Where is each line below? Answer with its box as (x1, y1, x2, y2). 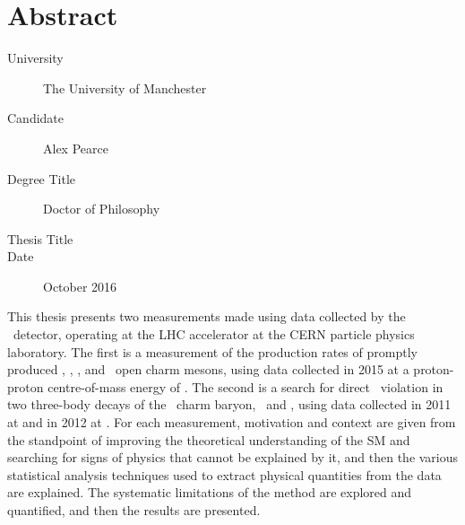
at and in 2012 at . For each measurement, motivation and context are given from (7, 413, 456, 432)
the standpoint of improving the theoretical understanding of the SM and (7, 430, 410, 449)
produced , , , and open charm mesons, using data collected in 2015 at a (7, 360, 409, 379)
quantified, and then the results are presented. (7, 501, 261, 519)
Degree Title (7, 169, 76, 188)
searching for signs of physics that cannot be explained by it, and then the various (7, 448, 459, 467)
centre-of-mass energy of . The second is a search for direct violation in (47, 377, 443, 396)
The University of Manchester (43, 78, 207, 97)
